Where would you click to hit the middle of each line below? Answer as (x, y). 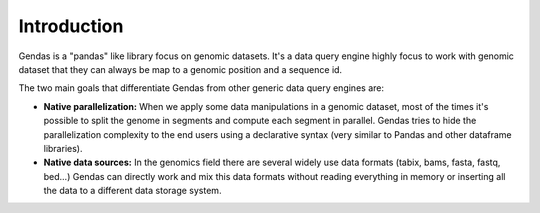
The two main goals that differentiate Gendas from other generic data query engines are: (201, 88)
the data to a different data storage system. (132, 191)
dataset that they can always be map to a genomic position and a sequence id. (180, 69)
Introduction (71, 26)
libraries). (63, 148)
